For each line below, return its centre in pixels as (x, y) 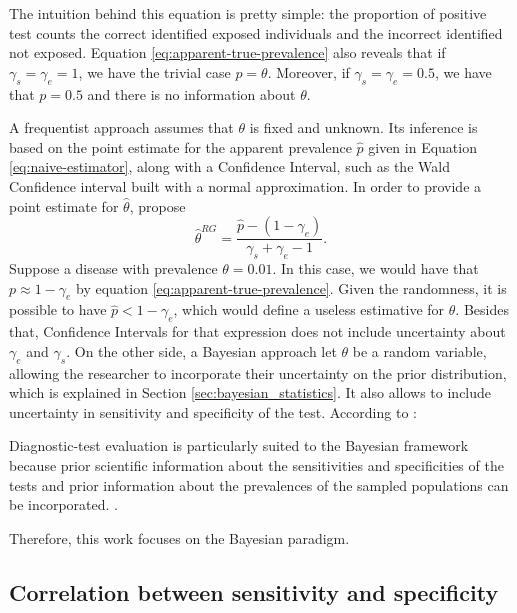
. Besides (482, 309)
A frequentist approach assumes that (121, 127)
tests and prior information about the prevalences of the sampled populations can (259, 484)
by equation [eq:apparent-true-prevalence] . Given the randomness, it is (291, 287)
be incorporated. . (64, 504)
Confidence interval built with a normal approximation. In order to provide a (245, 185)
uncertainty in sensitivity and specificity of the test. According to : (213, 411)
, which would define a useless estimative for (309, 309)
